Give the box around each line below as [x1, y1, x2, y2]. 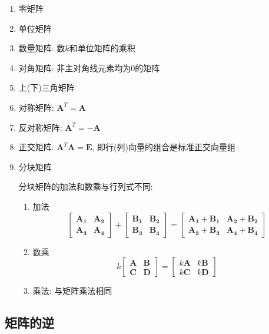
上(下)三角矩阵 [18, 81, 75, 94]
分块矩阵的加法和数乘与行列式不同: [18, 180, 153, 193]
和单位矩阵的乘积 [69, 42, 135, 54]
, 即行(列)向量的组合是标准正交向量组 [92, 141, 235, 153]
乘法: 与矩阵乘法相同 [32, 285, 112, 297]
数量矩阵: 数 [18, 42, 65, 54]
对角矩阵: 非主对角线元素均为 [18, 61, 131, 74]
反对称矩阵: [18, 121, 62, 133]
